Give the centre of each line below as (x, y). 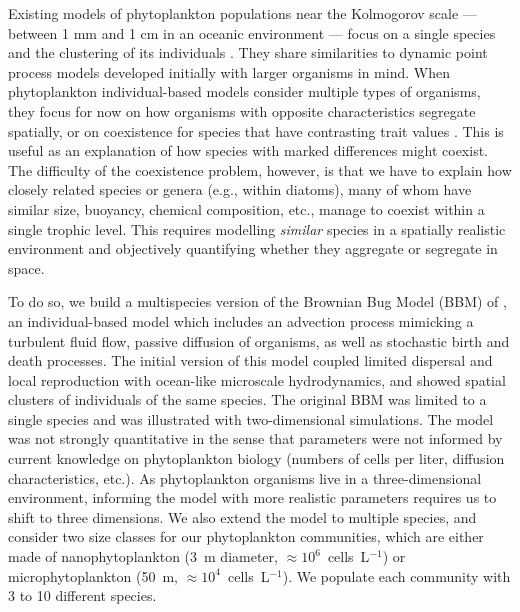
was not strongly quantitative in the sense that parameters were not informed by (255, 438)
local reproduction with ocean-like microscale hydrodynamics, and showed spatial (257, 379)
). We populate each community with (396, 575)
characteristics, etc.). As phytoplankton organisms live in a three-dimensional (245, 477)
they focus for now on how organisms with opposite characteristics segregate (242, 110)
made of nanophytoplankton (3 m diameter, (143, 556)
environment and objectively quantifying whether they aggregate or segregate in (253, 248)
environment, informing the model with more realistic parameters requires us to (252, 497)
